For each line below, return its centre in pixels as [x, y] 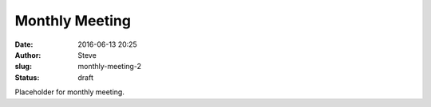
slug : [23, 67]
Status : [27, 77]
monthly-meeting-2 [109, 67]
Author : [28, 55]
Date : [24, 44]
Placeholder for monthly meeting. [70, 92]
